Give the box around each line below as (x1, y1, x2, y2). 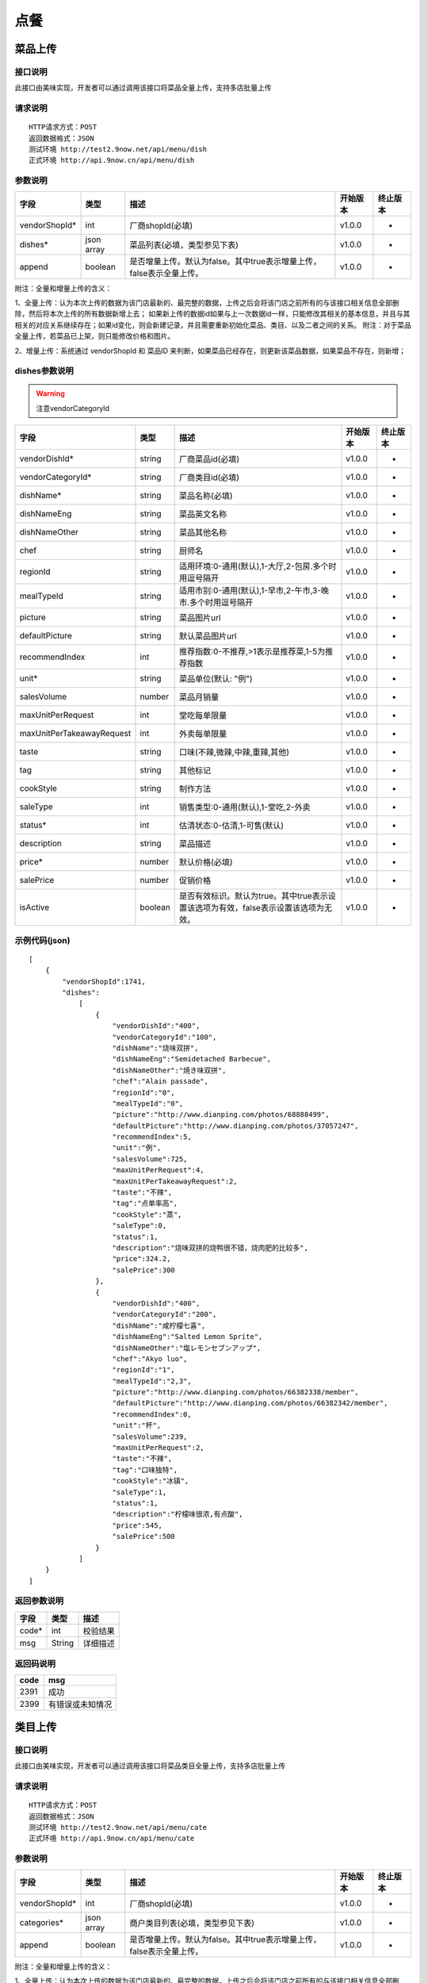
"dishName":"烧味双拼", (112, 1043, 199, 1053)
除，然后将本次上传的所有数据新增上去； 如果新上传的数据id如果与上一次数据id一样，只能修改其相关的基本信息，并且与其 (14, 309, 411, 319)
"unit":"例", (112, 1143, 162, 1153)
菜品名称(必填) (178, 490, 233, 501)
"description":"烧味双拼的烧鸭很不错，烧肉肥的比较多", (112, 1243, 308, 1252)
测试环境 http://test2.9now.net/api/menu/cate (29, 1823, 208, 1832)
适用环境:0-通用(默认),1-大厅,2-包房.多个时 (178, 561, 337, 572)
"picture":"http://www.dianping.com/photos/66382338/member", (112, 1388, 359, 1397)
